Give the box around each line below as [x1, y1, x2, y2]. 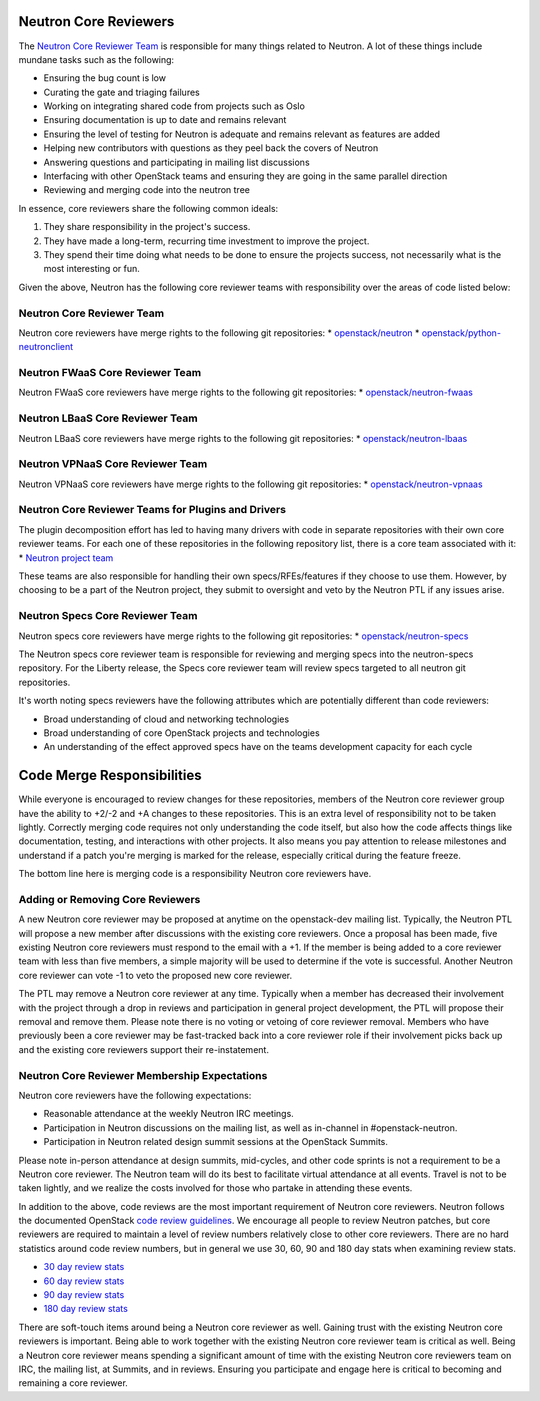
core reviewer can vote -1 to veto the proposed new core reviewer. [18, 969, 293, 981]
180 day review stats [43, 1303, 129, 1315]
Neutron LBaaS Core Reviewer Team [18, 411, 199, 425]
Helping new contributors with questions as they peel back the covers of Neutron [43, 142, 379, 154]
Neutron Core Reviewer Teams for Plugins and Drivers [18, 503, 287, 517]
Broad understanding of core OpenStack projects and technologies [43, 726, 320, 739]
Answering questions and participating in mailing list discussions [43, 156, 310, 168]
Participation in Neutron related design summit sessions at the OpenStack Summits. [43, 1136, 389, 1148]
